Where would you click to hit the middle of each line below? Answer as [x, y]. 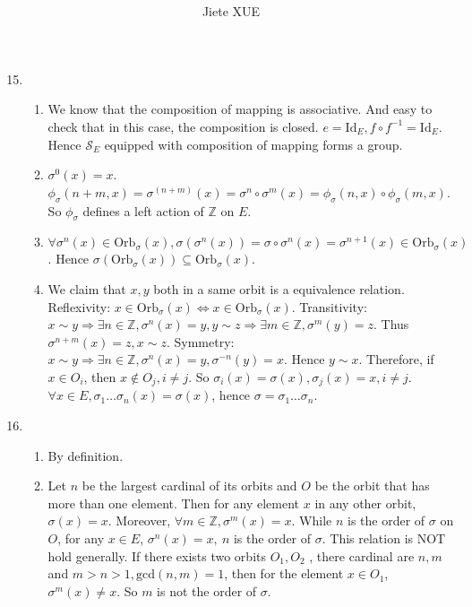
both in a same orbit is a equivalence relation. [279, 288]
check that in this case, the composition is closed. [183, 126]
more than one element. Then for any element [174, 503]
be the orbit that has [372, 486]
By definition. [86, 455]
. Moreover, [139, 520]
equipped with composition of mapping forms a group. [253, 144]
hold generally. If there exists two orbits [157, 555]
